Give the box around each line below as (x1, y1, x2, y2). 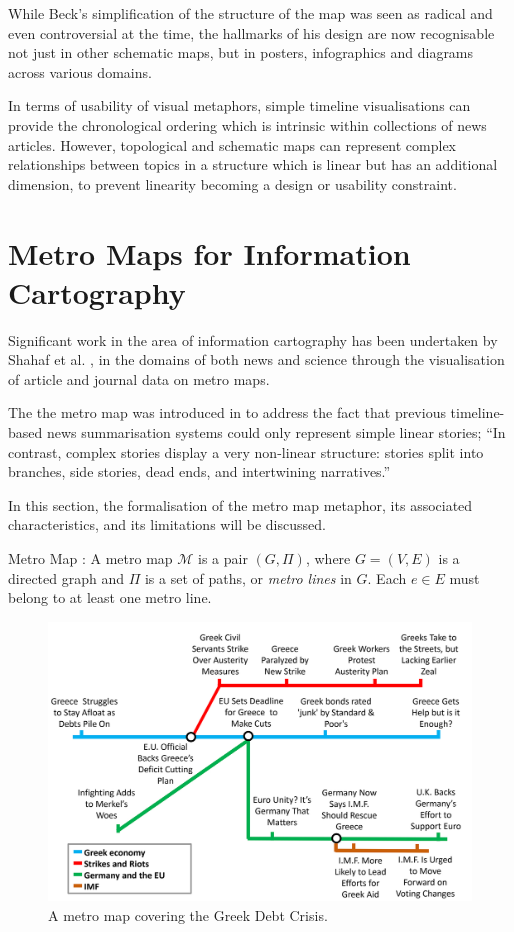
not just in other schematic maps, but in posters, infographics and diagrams (8, 42, 474, 63)
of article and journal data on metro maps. (8, 368, 270, 389)
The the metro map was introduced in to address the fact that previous (8, 402, 446, 423)
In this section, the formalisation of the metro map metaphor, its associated (8, 494, 473, 515)
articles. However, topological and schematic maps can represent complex (8, 134, 457, 155)
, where (305, 548, 351, 568)
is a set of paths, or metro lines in (144, 567, 352, 588)
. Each (367, 567, 407, 588)
